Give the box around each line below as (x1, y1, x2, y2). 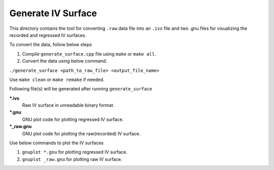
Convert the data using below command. (22, 58, 108, 64)
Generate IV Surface (9, 8, 97, 19)
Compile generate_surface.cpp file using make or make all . (22, 51, 156, 57)
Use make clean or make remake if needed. (9, 76, 105, 82)
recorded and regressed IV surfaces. (9, 32, 86, 38)
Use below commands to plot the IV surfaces (9, 140, 104, 146)
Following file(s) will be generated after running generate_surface (9, 86, 152, 92)
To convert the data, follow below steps (9, 41, 92, 48)
